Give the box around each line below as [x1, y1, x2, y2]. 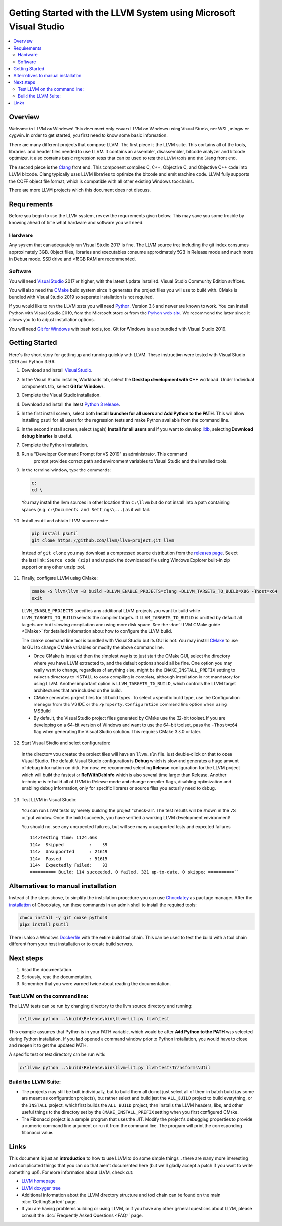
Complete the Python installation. [21, 442, 88, 448]
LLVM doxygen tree [21, 1185, 61, 1191]
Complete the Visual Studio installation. [21, 392, 101, 398]
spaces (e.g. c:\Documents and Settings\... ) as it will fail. [21, 506, 150, 512]
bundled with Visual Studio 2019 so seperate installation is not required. [9, 294, 154, 300]
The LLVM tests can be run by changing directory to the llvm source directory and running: [9, 1003, 193, 1009]
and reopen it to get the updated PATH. [9, 1043, 88, 1048]
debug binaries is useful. [21, 433, 73, 439]
